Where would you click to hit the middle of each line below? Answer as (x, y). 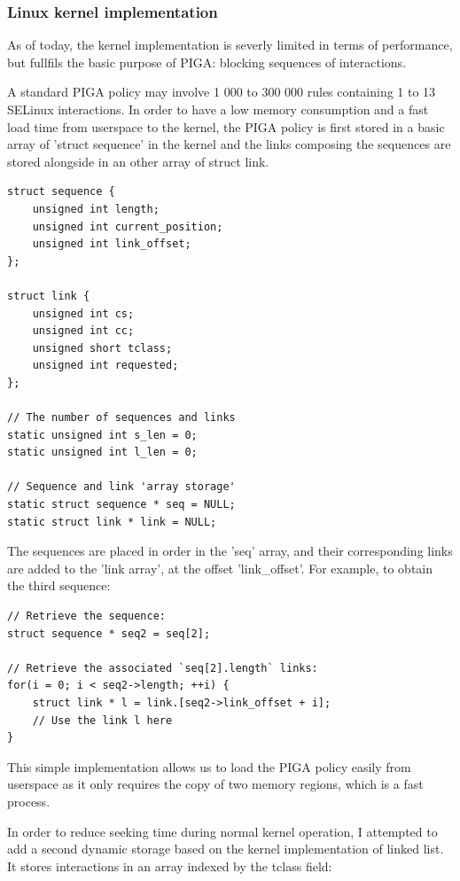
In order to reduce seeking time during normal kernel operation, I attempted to (222, 831)
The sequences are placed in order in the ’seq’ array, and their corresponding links (230, 551)
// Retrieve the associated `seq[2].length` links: (163, 668)
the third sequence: (59, 585)
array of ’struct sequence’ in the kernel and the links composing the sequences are (229, 144)
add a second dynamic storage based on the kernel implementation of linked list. (226, 849)
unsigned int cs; (83, 313)
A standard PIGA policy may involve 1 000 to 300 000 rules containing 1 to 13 (222, 92)
